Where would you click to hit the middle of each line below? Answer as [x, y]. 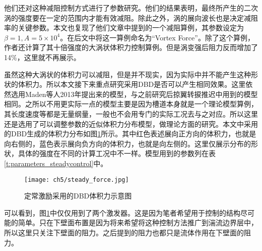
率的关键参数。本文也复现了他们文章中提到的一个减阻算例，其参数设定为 [124, 28]
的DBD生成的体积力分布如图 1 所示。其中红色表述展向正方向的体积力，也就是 [130, 134]
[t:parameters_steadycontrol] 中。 [56, 163]
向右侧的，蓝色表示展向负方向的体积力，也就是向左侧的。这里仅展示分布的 [127, 143]
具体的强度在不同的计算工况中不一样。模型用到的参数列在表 [117, 153]
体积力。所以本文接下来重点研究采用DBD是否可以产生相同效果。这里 [132, 84]
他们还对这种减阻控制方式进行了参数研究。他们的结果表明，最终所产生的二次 [131, 8]
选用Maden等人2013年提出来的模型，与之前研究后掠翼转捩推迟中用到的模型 [134, 94]
